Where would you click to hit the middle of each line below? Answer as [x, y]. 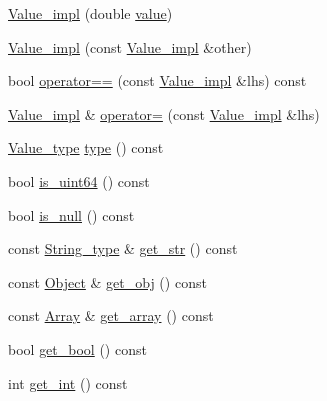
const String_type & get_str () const [123, 248]
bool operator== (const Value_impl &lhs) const [157, 80]
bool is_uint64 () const [79, 180]
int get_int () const [68, 382]
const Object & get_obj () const [107, 281]
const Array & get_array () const [111, 315]
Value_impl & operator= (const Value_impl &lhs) [164, 113]
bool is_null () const [71, 214]
